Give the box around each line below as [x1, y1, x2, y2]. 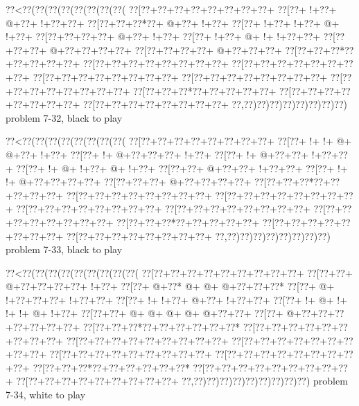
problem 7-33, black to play [6, 242, 123, 257]
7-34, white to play [6, 387, 86, 402]
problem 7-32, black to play [6, 110, 123, 124]
